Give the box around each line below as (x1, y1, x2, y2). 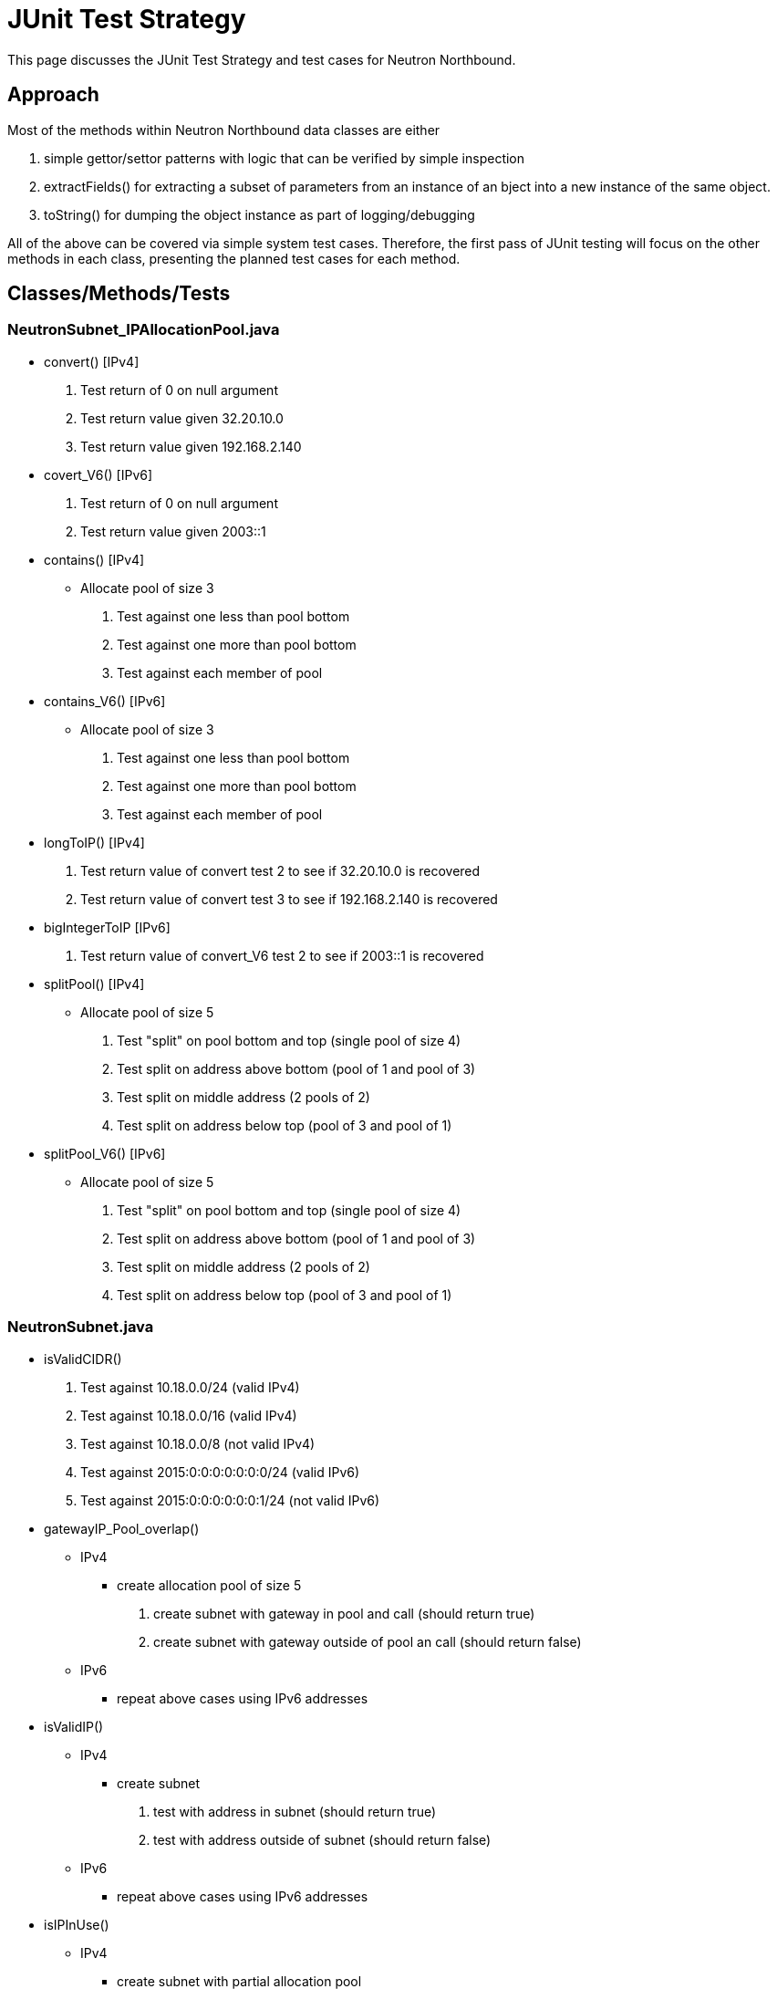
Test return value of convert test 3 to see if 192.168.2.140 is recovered (80, 890, 498, 907)
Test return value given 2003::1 (80, 523, 266, 539)
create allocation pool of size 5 (117, 1577, 302, 1593)
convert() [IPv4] (44, 353, 140, 370)
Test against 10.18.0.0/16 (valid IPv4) (80, 1407, 297, 1423)
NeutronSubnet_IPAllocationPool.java (7, 320, 280, 339)
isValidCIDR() (44, 1350, 122, 1367)
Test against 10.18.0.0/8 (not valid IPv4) (80, 1435, 316, 1452)
